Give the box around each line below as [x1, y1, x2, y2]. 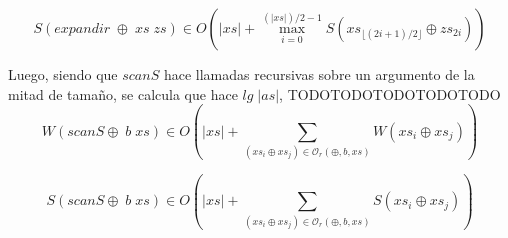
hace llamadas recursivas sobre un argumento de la [163, 64, 475, 84]
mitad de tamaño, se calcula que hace [8, 83, 238, 104]
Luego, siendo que [8, 64, 118, 84]
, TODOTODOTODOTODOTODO [279, 83, 501, 104]
